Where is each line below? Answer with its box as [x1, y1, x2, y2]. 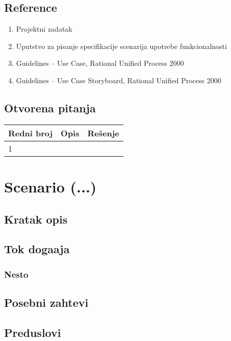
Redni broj [8, 127, 53, 139]
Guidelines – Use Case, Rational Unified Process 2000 [16, 58, 184, 68]
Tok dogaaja [4, 241, 70, 257]
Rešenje [87, 127, 119, 139]
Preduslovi [4, 324, 61, 340]
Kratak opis [4, 211, 68, 227]
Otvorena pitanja [4, 100, 96, 115]
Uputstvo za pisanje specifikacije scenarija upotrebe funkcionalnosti [16, 40, 227, 51]
